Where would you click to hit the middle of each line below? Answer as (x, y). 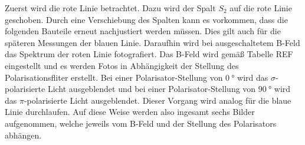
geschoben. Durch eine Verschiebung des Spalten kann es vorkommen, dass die (146, 19)
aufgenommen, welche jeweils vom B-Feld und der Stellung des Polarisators (141, 123)
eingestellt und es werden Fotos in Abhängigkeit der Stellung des (122, 65)
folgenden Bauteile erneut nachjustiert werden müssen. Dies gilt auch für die (143, 31)
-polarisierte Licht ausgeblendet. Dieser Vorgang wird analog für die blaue (158, 100)
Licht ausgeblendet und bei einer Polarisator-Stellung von (152, 89)
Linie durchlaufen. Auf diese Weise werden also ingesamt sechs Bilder (130, 112)
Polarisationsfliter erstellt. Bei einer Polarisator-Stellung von (114, 77)
